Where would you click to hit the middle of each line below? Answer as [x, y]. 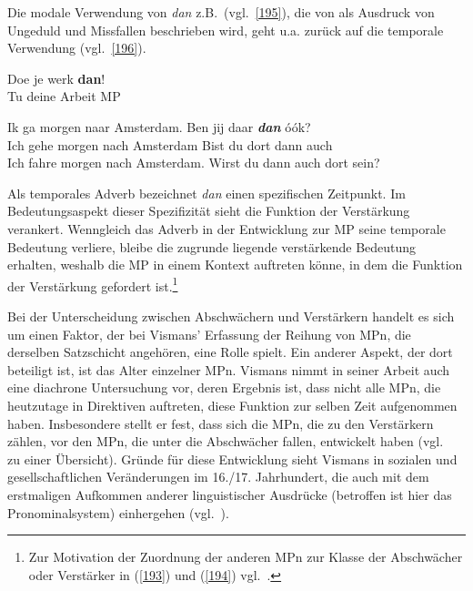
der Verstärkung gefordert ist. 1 [93, 284]
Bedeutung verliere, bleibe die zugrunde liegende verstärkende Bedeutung [212, 246]
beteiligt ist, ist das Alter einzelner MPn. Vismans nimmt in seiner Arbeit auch [229, 369]
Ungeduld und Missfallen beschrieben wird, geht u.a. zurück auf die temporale [226, 30]
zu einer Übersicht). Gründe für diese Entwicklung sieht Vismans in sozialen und [232, 459]
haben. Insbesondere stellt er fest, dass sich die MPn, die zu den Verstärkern [221, 423]
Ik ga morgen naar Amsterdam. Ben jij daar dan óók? [159, 126]
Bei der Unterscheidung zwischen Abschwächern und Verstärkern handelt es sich [231, 316]
